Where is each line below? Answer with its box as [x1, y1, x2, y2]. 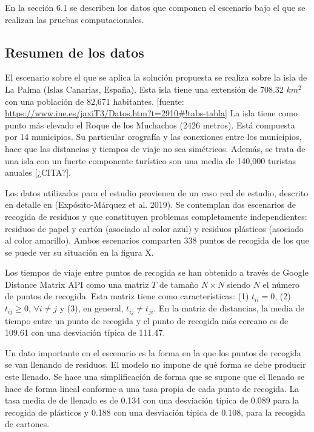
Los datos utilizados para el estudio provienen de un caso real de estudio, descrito [5, 186, 309, 199]
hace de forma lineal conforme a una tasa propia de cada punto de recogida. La [5, 382, 299, 394]
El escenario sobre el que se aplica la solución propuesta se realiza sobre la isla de [5, 71, 307, 84]
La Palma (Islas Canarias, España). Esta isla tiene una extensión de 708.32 [5, 82, 284, 95]
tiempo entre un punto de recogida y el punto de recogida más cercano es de [5, 314, 289, 327]
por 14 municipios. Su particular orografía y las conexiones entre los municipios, [5, 130, 302, 143]
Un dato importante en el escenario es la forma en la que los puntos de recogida [5, 346, 301, 359]
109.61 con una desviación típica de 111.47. [5, 326, 165, 339]
